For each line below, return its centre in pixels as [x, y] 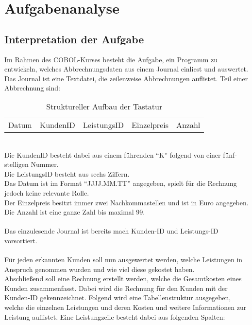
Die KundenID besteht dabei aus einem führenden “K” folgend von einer [113, 154]
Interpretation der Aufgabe [74, 39]
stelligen [17, 164]
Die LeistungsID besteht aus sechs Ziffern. [67, 173]
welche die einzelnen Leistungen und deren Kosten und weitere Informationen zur [126, 307]
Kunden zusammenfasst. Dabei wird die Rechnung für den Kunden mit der [116, 288]
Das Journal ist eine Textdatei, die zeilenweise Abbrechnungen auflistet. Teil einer [126, 78]
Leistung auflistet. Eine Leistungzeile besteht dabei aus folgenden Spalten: [115, 316]
